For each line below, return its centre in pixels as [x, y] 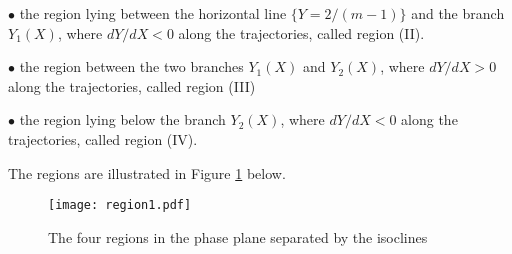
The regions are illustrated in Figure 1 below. [147, 172]
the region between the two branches [131, 66]
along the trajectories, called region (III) [132, 85]
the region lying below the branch [122, 119]
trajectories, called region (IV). [103, 138]
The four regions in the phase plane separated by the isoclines [238, 236]
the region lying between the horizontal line [153, 13]
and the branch [458, 13]
